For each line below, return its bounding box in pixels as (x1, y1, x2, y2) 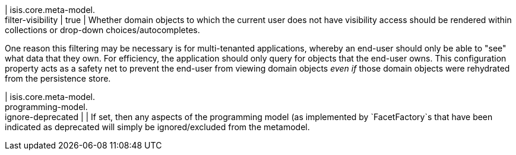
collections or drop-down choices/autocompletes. (5, 25, 200, 35)
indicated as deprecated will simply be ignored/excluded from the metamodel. (5, 122, 310, 132)
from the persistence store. (5, 73, 111, 83)
